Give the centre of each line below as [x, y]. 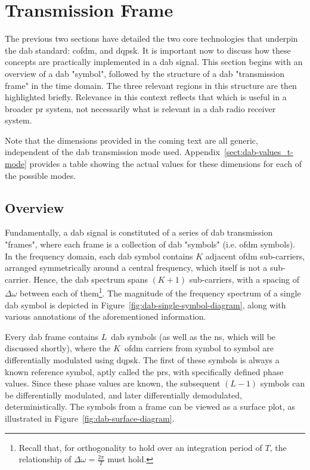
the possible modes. [41, 175]
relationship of [45, 459]
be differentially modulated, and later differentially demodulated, [124, 395]
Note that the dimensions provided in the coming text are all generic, [131, 140]
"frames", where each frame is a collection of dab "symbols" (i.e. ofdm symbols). [150, 244]
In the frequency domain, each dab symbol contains [99, 256]
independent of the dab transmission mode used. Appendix [112, 152]
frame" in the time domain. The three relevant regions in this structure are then [151, 85]
